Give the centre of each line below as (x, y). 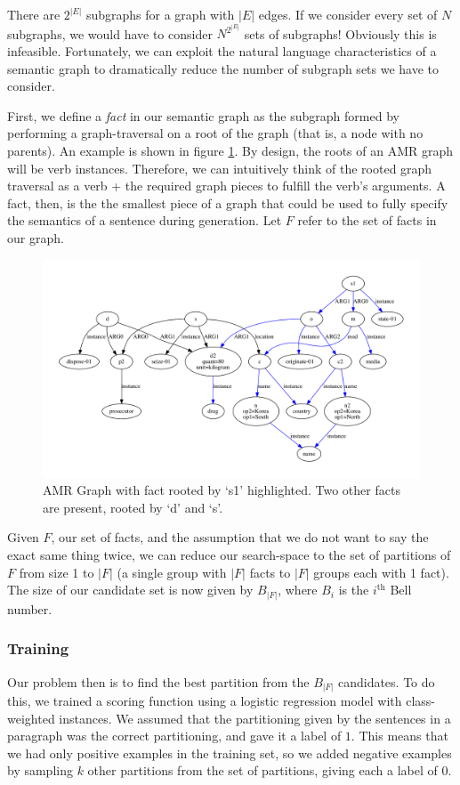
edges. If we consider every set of (348, 14)
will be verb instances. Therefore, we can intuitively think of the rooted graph (220, 168)
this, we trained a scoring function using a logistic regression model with (205, 701)
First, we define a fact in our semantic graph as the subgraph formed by (203, 115)
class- (421, 701)
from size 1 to (56, 572)
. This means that (399, 736)
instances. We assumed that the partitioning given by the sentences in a (255, 718)
